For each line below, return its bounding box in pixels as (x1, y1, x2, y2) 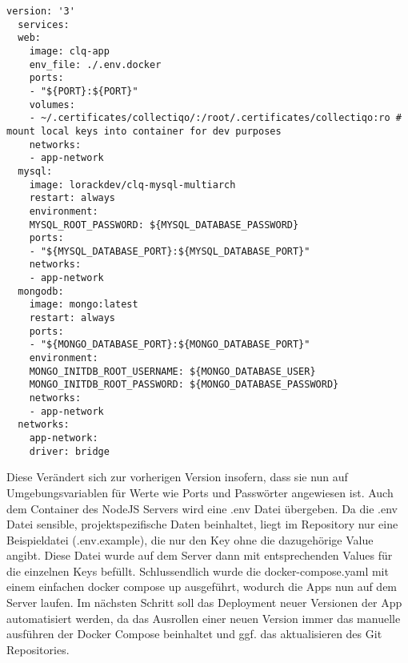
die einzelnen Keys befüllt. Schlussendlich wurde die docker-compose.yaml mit (6, 562, 389, 579)
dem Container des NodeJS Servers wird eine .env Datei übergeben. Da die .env (6, 500, 398, 516)
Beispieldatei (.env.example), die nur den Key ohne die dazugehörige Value (6, 531, 374, 548)
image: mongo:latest (29, 299, 138, 311)
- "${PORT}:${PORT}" (29, 85, 138, 97)
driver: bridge (29, 445, 110, 457)
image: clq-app (29, 45, 110, 57)
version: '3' (6, 6, 75, 17)
